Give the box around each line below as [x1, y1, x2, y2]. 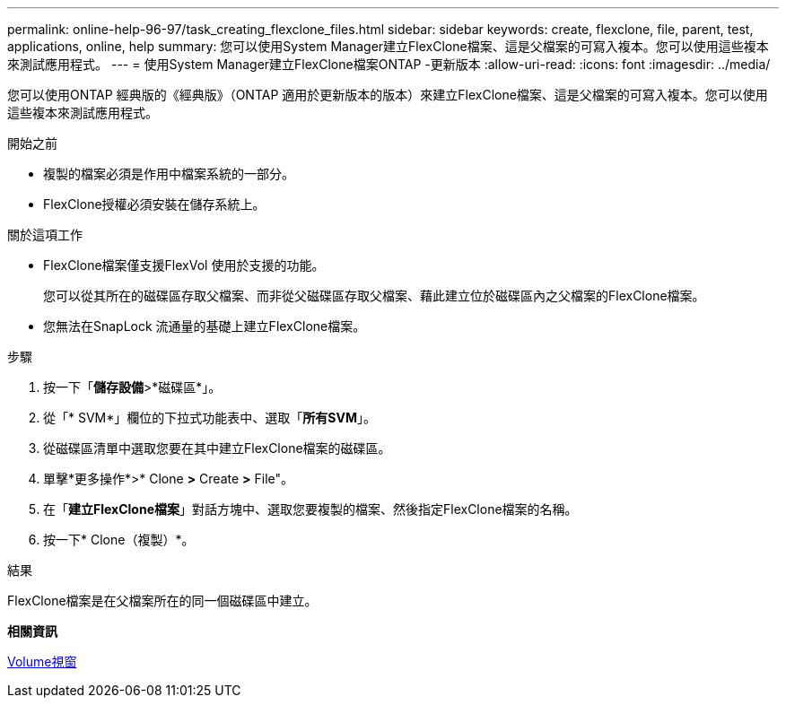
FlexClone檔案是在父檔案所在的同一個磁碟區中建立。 [7, 593, 318, 608]
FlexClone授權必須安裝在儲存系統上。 [43, 196, 266, 212]
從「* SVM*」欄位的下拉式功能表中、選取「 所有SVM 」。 [43, 410, 376, 425]
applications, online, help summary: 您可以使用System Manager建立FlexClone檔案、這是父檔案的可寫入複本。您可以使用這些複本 [7, 39, 769, 54]
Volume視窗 [7, 654, 77, 669]
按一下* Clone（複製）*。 [43, 532, 195, 547]
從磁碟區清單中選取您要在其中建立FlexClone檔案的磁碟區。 [43, 440, 391, 456]
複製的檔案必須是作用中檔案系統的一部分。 [43, 166, 294, 181]
